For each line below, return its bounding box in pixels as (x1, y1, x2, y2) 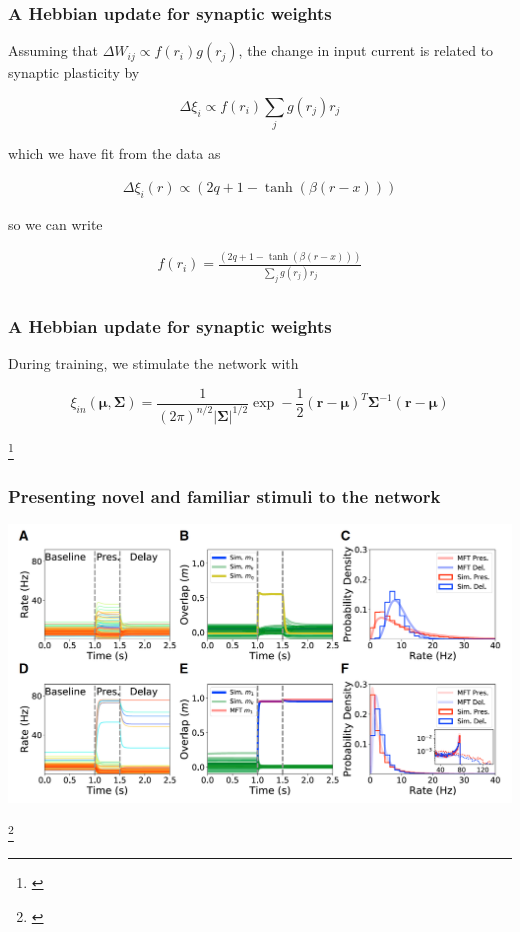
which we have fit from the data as (8, 143, 221, 164)
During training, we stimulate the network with (8, 352, 299, 373)
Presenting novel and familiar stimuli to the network (8, 484, 441, 509)
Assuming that (8, 40, 98, 61)
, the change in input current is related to (238, 40, 494, 61)
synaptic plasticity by (8, 62, 140, 83)
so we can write (8, 213, 103, 234)
